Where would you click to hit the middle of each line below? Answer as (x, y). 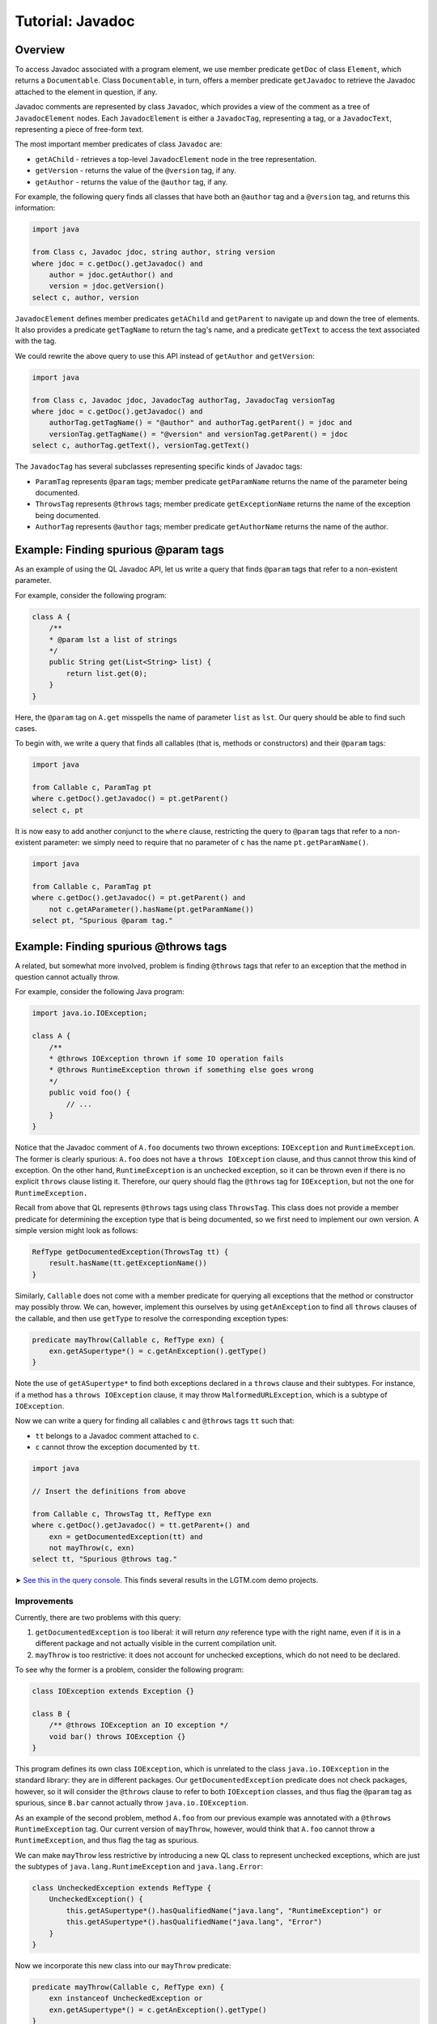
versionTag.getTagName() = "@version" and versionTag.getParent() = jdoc (198, 434)
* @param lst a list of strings (113, 639)
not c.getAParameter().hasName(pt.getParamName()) (151, 909)
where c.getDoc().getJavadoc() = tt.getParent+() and (141, 1525)
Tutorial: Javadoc (75, 21)
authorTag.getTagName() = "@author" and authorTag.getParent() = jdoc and (200, 423)
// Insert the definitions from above (109, 1491)
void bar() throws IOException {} (117, 1736)
